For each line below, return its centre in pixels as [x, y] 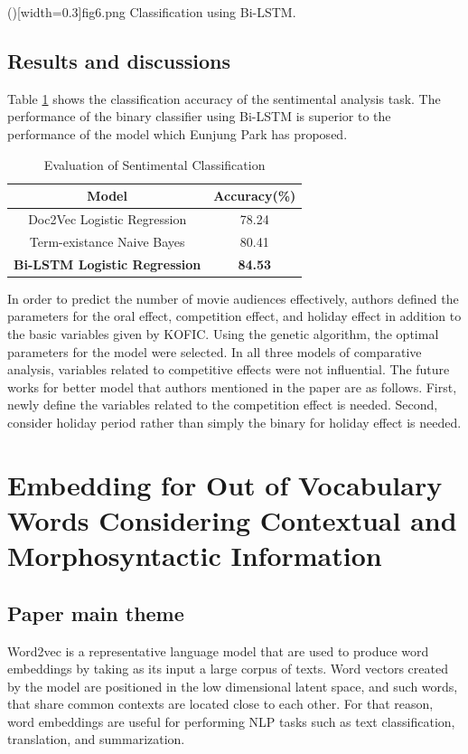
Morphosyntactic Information [195, 556]
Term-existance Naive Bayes [107, 241]
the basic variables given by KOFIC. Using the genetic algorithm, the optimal [223, 333]
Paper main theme [96, 613]
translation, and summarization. [96, 739]
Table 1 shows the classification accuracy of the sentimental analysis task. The [224, 98]
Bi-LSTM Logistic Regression [108, 264]
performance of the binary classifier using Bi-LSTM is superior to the [199, 116]
